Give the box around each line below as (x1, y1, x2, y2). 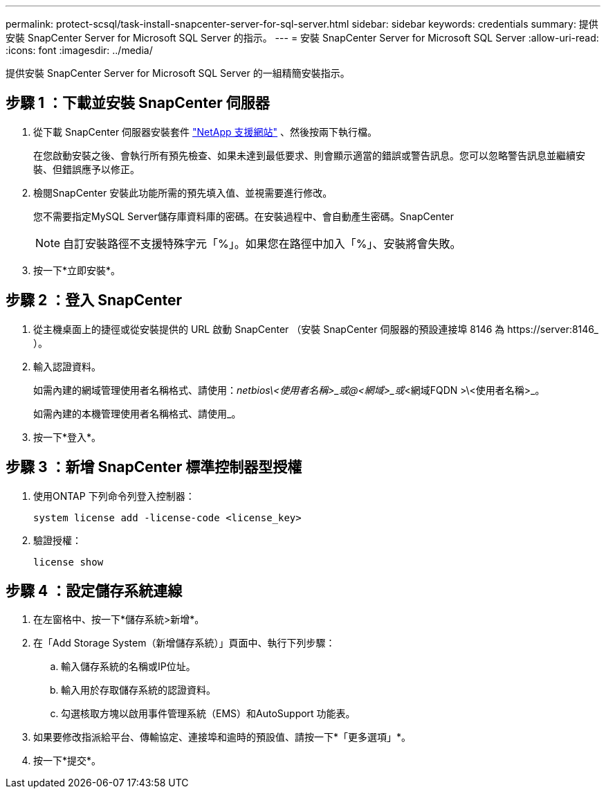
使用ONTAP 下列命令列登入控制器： (33, 489, 195, 502)
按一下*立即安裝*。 (33, 264, 121, 276)
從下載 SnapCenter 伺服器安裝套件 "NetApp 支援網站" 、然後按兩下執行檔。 (33, 125, 378, 138)
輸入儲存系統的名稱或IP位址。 (61, 660, 196, 673)
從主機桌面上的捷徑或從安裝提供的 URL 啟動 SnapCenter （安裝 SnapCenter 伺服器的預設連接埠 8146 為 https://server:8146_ (33, 323, 598, 335)
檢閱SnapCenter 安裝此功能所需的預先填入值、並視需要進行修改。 (33, 186, 333, 199)
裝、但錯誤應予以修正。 (33, 163, 140, 175)
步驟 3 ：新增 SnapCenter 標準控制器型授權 (6, 458, 302, 476)
